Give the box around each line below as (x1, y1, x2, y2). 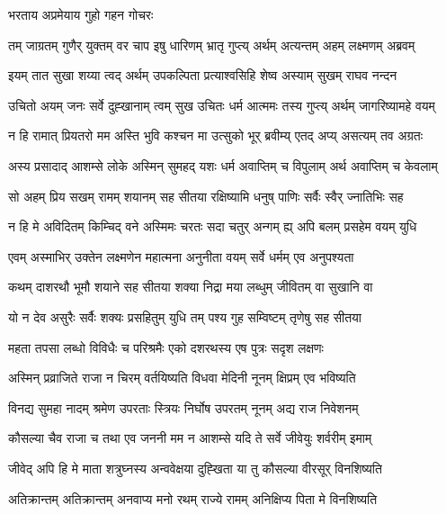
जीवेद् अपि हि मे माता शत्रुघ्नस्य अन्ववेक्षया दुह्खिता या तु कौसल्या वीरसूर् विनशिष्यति (8, 458, 382, 477)
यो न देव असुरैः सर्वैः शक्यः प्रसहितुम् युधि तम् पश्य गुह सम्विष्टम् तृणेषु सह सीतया (8, 307, 362, 326)
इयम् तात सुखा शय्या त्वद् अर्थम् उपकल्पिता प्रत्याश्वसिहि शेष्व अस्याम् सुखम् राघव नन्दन (8, 66, 397, 85)
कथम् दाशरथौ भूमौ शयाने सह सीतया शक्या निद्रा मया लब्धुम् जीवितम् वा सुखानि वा (8, 277, 373, 296)
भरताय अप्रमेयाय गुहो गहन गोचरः (8, 5, 154, 23)
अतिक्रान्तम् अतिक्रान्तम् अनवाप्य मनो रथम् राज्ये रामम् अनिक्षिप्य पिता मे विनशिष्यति (8, 489, 378, 508)
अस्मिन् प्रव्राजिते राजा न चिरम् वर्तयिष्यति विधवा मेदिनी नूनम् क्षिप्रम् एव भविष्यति (8, 368, 356, 387)
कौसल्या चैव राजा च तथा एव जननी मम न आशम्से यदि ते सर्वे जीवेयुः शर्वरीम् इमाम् (8, 428, 372, 447)
